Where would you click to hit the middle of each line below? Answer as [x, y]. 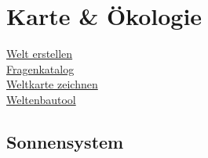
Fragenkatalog [40, 68]
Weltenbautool [41, 99]
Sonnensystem [65, 141]
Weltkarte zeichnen [52, 84]
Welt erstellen [40, 54]
